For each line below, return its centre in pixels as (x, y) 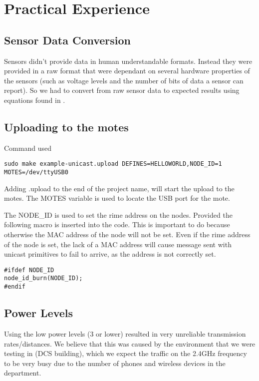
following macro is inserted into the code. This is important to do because (117, 224)
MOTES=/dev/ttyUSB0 (36, 172)
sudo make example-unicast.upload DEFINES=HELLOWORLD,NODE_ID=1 (113, 164)
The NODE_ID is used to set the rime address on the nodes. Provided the (118, 214)
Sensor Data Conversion (68, 40)
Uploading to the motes (66, 127)
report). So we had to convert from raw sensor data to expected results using (122, 90)
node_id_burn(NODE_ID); (43, 278)
